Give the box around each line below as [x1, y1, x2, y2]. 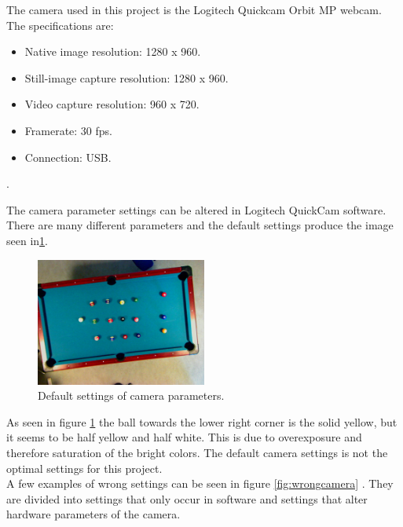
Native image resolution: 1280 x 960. [24, 43, 201, 60]
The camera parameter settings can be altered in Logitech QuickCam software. [6, 201, 387, 218]
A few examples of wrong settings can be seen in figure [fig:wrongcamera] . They [6, 475, 394, 492]
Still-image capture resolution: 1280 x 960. [24, 69, 229, 86]
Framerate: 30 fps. [24, 122, 112, 138]
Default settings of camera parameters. [38, 387, 225, 404]
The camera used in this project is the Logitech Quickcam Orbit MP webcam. [6, 2, 382, 17]
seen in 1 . [6, 232, 48, 248]
